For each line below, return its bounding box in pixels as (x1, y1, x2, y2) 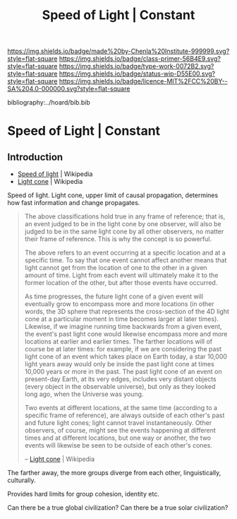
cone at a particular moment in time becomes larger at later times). (24, 315, 219, 323)
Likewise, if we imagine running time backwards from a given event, (24, 322, 222, 331)
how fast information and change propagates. (7, 199, 140, 207)
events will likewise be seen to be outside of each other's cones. (24, 441, 213, 450)
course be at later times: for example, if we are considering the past (24, 345, 222, 354)
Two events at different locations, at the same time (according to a (24, 404, 217, 412)
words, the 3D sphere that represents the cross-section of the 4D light (24, 308, 229, 316)
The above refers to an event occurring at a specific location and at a (24, 248, 226, 257)
